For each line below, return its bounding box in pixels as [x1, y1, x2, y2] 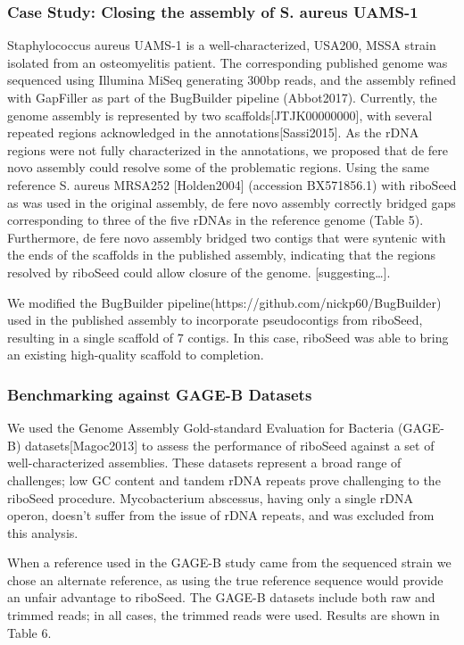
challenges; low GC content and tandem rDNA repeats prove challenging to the [7, 470, 441, 489]
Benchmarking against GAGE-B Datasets [7, 383, 312, 405]
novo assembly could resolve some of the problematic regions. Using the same [7, 158, 430, 177]
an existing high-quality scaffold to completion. [7, 345, 264, 364]
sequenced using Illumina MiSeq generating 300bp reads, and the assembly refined [7, 70, 456, 89]
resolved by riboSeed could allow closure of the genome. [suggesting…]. [7, 262, 391, 281]
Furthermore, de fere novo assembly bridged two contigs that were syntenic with [7, 227, 446, 246]
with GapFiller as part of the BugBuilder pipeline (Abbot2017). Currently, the [7, 88, 437, 106]
